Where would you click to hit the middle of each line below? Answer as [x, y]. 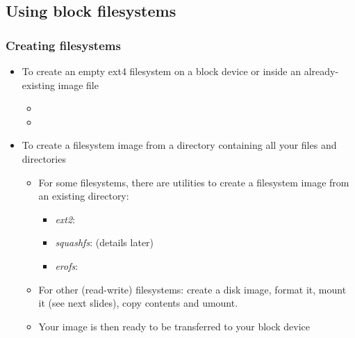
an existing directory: [84, 196]
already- [321, 71]
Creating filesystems [63, 45]
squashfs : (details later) [105, 242]
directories [44, 158]
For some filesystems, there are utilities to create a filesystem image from [194, 182]
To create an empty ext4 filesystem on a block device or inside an [161, 71]
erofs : [67, 265]
